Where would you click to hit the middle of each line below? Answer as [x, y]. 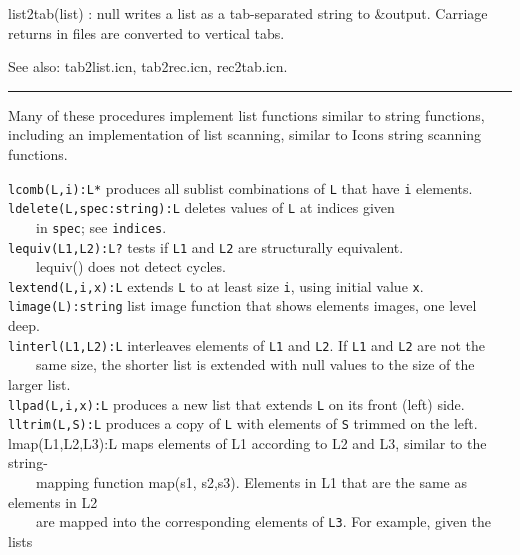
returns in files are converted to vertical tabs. [146, 32]
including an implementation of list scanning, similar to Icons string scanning [245, 134]
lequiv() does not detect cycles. [130, 266]
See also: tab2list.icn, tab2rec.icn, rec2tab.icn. [148, 66]
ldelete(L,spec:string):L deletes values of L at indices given [201, 207]
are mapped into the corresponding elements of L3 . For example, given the [263, 521]
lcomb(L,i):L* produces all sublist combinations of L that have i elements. [240, 187]
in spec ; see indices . [101, 226]
